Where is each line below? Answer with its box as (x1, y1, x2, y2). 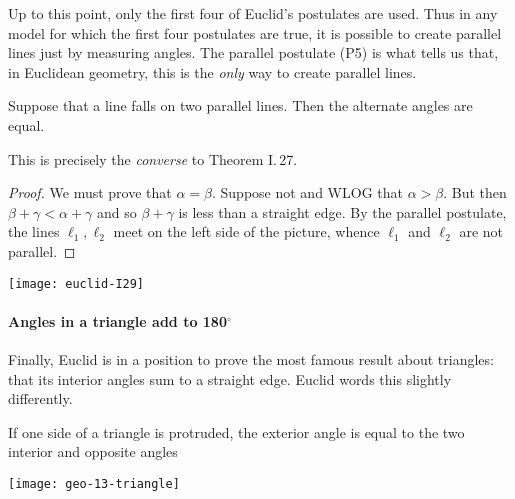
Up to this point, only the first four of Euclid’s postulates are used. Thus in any (8, 3, 498, 23)
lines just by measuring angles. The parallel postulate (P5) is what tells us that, (8, 42, 499, 63)
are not (459, 221, 504, 242)
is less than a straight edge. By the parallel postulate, (178, 201, 507, 222)
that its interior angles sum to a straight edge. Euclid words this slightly (8, 368, 452, 389)
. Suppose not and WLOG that (212, 182, 403, 203)
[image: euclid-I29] (8, 276, 145, 291)
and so (97, 201, 137, 222)
